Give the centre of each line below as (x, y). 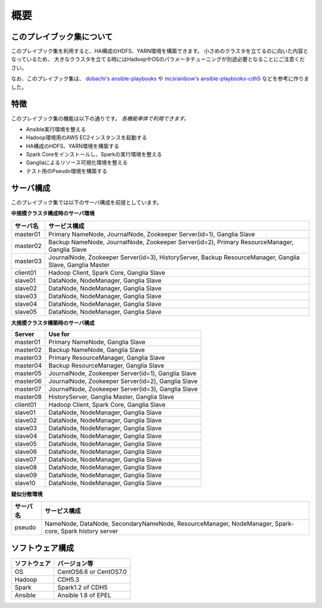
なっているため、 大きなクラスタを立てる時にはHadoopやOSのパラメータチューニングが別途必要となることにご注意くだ (158, 59)
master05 (28, 373)
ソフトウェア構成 (42, 548)
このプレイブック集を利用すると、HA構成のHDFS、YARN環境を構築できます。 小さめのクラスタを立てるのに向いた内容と (160, 51)
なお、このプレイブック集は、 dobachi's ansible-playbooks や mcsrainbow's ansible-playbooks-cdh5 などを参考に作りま (160, 79)
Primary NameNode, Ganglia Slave (97, 342)
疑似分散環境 (27, 494)
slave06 (26, 452)
